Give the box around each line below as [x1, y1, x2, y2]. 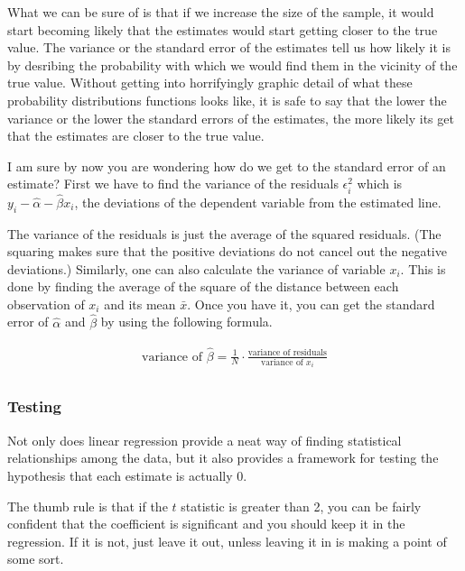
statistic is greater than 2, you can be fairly [181, 496, 422, 515]
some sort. [7, 549, 64, 568]
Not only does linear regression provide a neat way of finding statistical [7, 430, 402, 449]
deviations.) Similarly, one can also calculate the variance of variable [7, 259, 386, 278]
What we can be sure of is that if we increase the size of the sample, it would [7, 3, 434, 21]
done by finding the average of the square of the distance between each [7, 277, 399, 296]
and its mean [104, 294, 176, 313]
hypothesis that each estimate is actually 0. [7, 465, 247, 484]
